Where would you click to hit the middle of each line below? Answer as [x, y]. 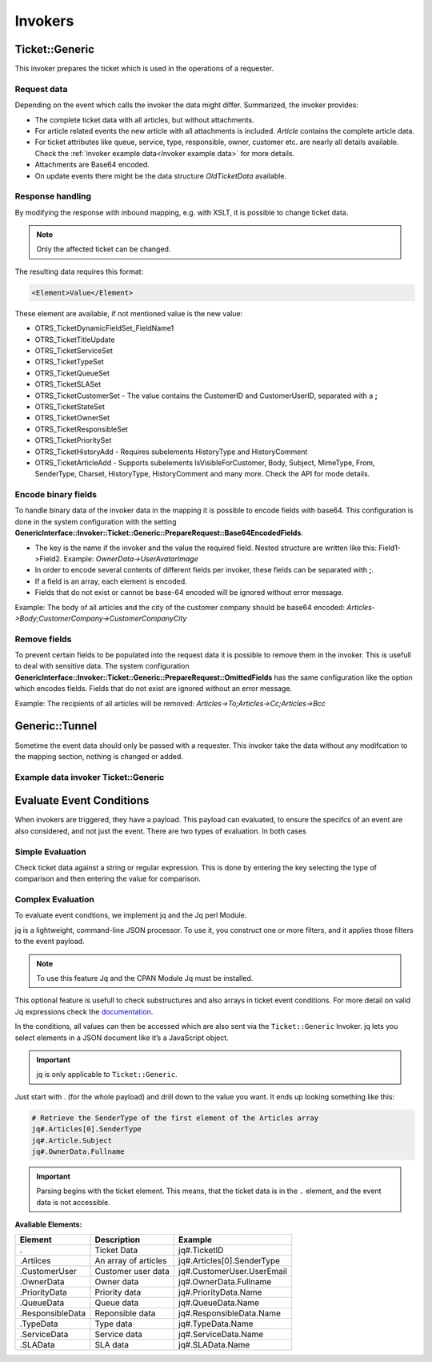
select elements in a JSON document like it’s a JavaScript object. [122, 1038]
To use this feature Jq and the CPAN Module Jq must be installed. [145, 978]
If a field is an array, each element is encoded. [111, 581]
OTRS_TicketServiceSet [74, 351]
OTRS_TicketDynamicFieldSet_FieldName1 [104, 328]
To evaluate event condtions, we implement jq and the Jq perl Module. [131, 915]
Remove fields [43, 639]
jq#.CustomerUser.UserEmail [233, 1272]
